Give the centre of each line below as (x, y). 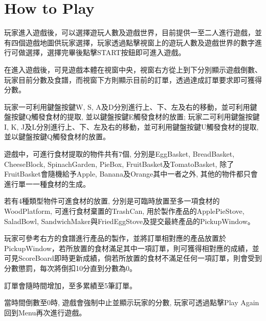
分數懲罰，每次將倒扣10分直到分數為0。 (70, 268)
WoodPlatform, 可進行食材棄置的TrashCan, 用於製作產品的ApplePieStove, (124, 211)
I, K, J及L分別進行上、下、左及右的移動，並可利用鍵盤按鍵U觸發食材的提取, (131, 126)
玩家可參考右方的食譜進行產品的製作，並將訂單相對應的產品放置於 (115, 238)
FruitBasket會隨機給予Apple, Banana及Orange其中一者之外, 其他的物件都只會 (131, 174)
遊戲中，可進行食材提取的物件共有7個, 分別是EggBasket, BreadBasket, (119, 154)
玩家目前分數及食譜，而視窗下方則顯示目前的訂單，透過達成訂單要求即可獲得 (133, 79)
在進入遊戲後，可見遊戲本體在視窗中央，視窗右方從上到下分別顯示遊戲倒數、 (133, 69)
